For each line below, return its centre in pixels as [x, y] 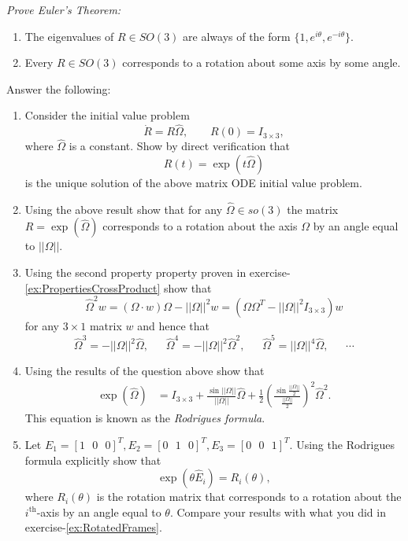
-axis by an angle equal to [99, 512]
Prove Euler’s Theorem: [64, 9]
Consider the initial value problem [107, 115]
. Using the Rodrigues [342, 444]
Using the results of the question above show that [145, 371]
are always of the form [237, 36]
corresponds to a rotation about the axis [200, 226]
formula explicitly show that [93, 460]
